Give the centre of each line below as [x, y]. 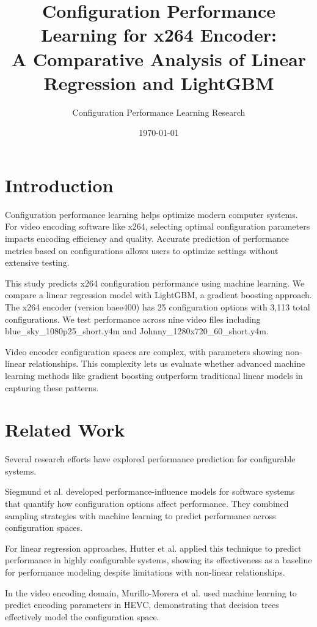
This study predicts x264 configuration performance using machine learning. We [155, 283]
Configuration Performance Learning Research [159, 112]
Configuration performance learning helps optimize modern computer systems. [151, 214]
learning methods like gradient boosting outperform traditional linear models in [154, 375]
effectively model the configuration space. [82, 616]
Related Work [65, 430]
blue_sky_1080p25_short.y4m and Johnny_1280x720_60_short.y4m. [137, 331]
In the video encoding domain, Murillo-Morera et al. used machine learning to [151, 592]
